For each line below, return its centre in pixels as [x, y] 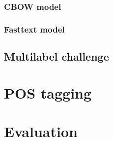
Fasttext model [34, 29]
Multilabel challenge [56, 56]
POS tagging [48, 92]
